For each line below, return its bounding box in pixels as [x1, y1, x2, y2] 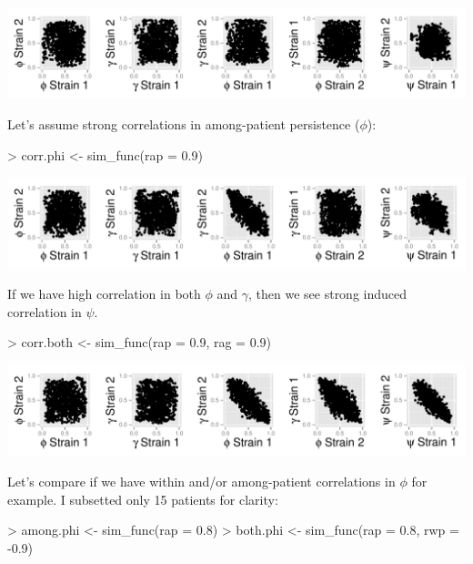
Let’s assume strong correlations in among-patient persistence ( [7, 115, 360, 133]
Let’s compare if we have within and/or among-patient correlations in [7, 471, 396, 490]
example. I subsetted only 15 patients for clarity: [7, 489, 278, 508]
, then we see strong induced [248, 284, 408, 303]
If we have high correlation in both [7, 284, 201, 303]
